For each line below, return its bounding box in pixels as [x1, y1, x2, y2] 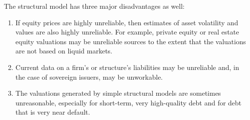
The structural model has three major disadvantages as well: [4, 1, 185, 11]
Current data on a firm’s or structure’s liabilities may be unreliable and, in [15, 62, 239, 72]
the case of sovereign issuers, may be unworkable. [15, 71, 163, 82]
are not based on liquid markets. [15, 46, 112, 56]
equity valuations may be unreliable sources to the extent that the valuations [15, 36, 246, 46]
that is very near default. [15, 107, 90, 117]
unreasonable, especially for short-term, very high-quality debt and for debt [15, 97, 242, 107]
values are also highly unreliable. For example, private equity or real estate [15, 27, 239, 37]
